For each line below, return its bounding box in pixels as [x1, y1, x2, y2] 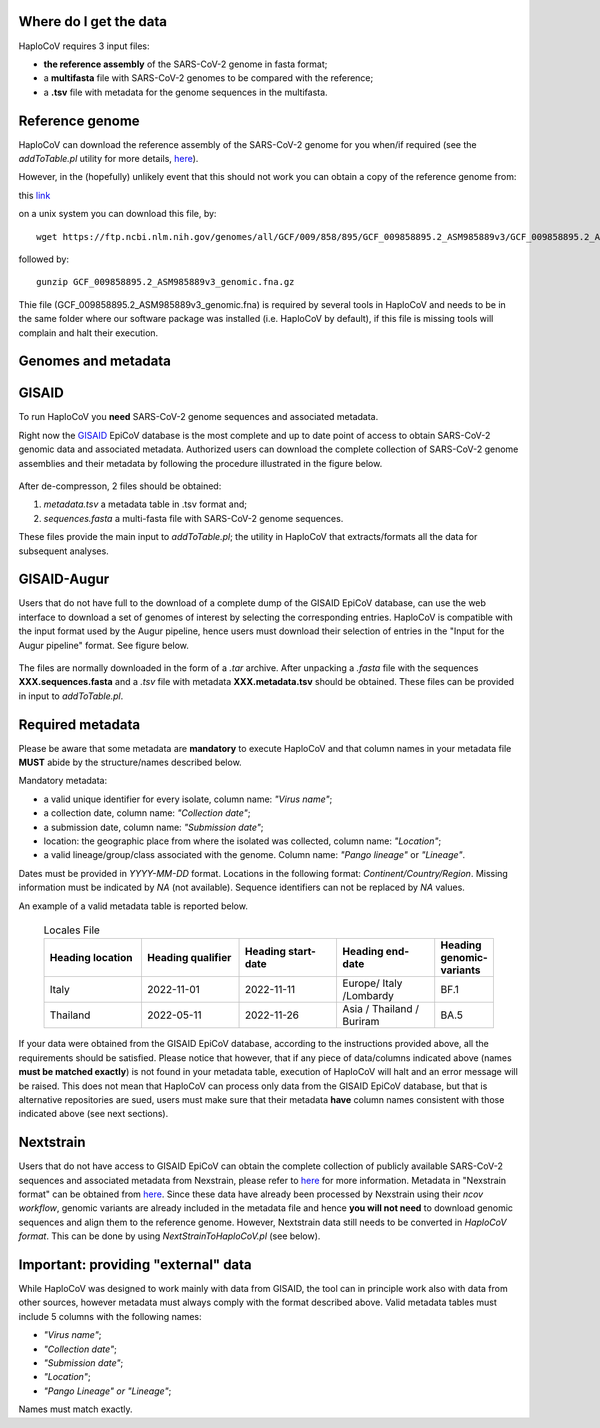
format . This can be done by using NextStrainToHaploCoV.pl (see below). [18, 1230, 321, 1242]
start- [288, 945, 317, 959]
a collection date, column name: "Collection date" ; [43, 807, 251, 819]
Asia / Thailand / [342, 1002, 420, 1016]
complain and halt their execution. [18, 326, 159, 339]
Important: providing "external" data [18, 1256, 252, 1273]
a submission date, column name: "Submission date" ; [43, 821, 264, 833]
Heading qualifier [146, 951, 232, 965]
